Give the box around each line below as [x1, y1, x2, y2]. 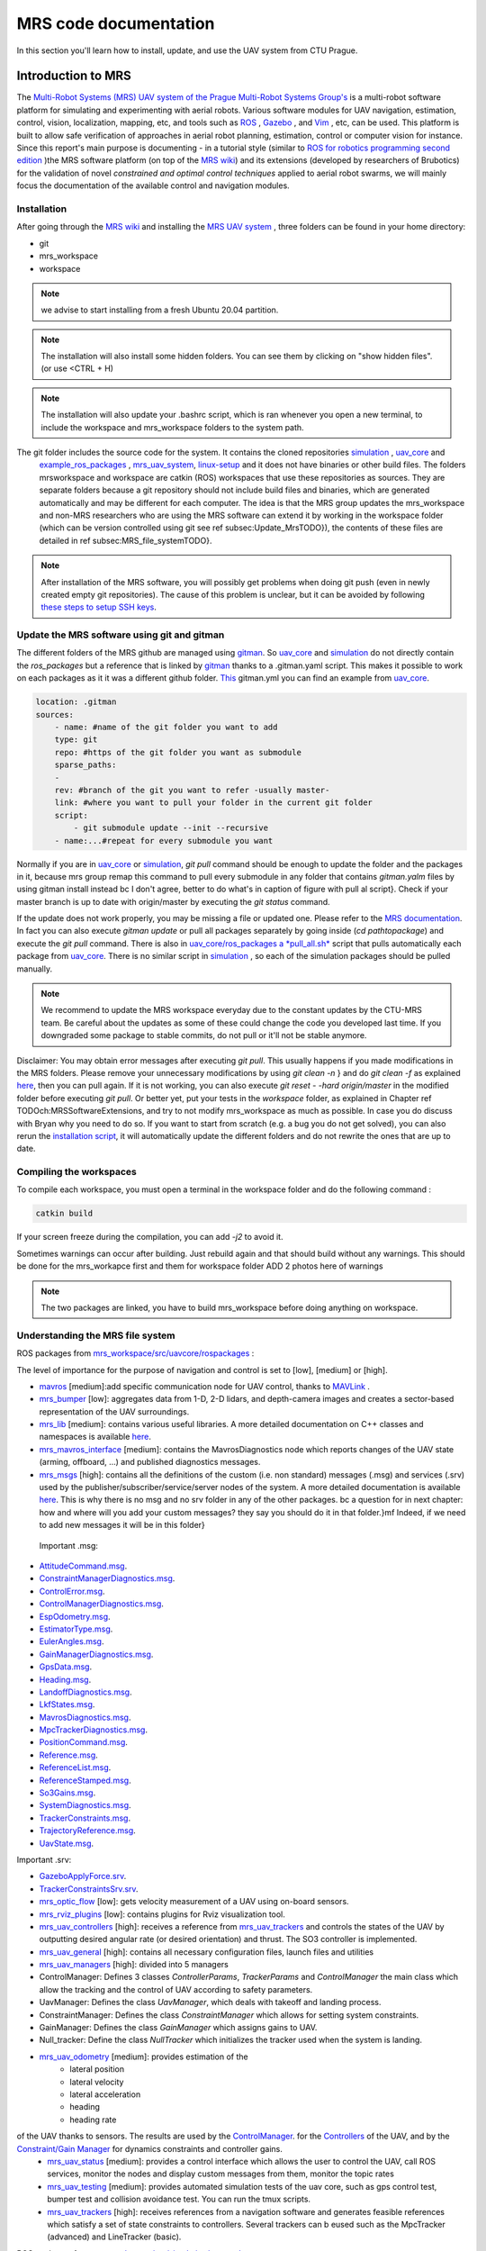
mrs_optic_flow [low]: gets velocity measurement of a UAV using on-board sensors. [39, 1896, 350, 1907]
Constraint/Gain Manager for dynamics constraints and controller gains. [16, 2143, 283, 2154]
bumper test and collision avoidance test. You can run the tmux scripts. [47, 2193, 310, 2205]
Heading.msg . [39, 1674, 92, 1685]
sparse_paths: [54, 760, 117, 770]
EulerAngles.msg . [39, 1636, 104, 1647]
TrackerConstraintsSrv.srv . [39, 1883, 139, 1894]
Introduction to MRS [16, 68, 131, 84]
